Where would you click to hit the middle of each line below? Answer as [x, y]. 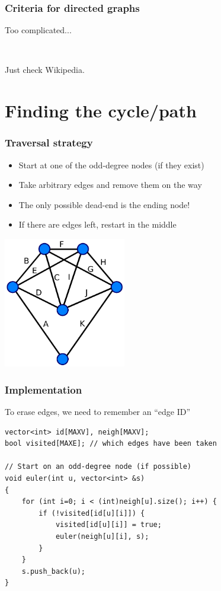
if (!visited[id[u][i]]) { [92, 513]
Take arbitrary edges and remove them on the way [110, 185]
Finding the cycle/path [101, 111]
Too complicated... [38, 30]
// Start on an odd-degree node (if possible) [98, 467]
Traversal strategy [49, 143]
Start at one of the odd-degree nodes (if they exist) [111, 164]
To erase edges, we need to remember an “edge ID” [98, 412]
